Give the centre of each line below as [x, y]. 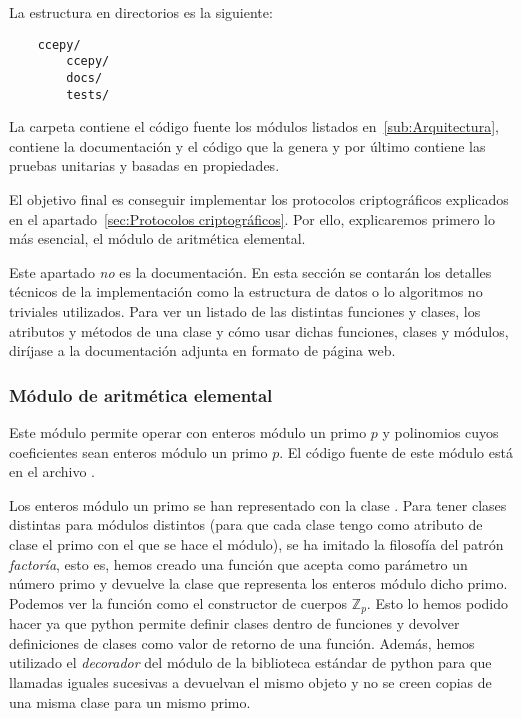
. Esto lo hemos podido [437, 602]
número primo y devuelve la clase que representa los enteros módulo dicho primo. [258, 583]
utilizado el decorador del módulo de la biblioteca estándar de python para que [250, 662]
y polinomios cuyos [440, 431]
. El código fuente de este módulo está [396, 451]
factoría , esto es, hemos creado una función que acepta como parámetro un [238, 563]
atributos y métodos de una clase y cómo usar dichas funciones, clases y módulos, [259, 330]
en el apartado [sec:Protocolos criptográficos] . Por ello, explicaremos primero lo [252, 218]
